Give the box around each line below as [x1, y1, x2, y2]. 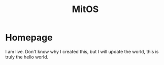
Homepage [5, 32, 53, 43]
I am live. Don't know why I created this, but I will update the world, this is [5, 48, 159, 54]
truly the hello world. [5, 54, 48, 60]
